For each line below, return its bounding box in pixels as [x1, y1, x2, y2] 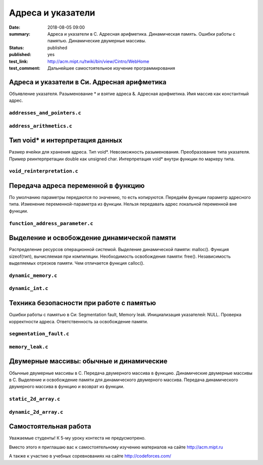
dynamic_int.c [9, 285, 49, 292]
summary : [9, 31, 31, 37]
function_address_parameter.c [9, 220, 94, 227]
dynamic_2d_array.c [9, 408, 63, 415]
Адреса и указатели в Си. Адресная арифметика [9, 78, 167, 86]
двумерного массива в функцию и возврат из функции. [9, 384, 125, 389]
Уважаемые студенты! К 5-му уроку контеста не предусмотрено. [9, 435, 146, 441]
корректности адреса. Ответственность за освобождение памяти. [9, 318, 149, 324]
